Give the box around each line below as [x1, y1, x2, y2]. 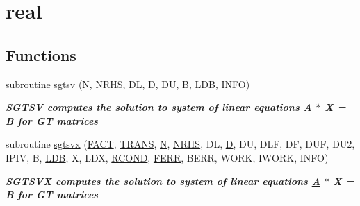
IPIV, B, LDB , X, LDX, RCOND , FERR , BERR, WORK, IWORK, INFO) [6, 150, 329, 164]
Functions [6, 44, 76, 65]
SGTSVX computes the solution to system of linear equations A [6, 173, 320, 188]
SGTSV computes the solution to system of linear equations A [6, 100, 312, 114]
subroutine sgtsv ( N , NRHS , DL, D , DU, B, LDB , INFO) [6, 76, 250, 91]
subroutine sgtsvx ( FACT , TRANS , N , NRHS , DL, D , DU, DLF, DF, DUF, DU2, [6, 137, 355, 151]
